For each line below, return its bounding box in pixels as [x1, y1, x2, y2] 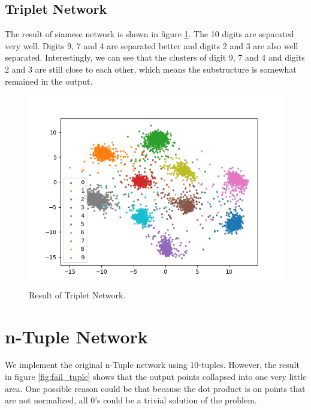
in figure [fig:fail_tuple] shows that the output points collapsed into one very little [5, 370, 307, 383]
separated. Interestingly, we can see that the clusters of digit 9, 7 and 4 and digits [5, 51, 305, 64]
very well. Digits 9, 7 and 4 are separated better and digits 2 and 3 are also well [5, 39, 298, 52]
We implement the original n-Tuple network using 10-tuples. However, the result [5, 358, 300, 371]
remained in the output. [5, 74, 93, 87]
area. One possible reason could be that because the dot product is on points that [5, 382, 306, 394]
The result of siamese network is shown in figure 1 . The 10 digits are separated [5, 28, 294, 40]
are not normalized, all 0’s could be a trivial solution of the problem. [5, 394, 257, 406]
